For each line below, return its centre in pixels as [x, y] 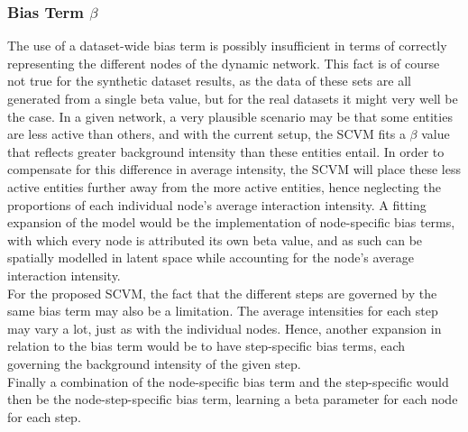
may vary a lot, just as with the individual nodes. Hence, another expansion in [225, 328]
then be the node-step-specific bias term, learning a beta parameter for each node [233, 399]
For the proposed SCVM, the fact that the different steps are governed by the [222, 293]
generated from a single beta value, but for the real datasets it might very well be [233, 98]
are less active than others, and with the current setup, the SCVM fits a [206, 134]
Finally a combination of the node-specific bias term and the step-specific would [228, 381]
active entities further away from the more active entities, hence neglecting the [224, 186]
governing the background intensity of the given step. [154, 363]
